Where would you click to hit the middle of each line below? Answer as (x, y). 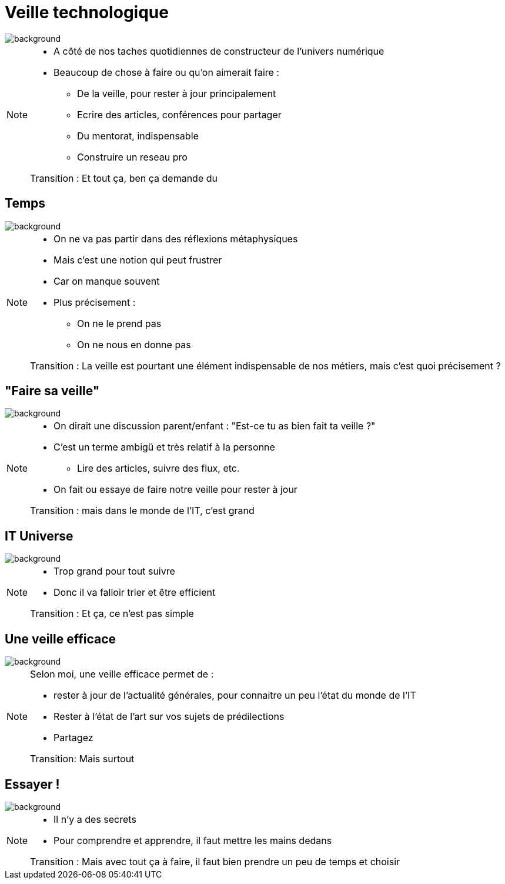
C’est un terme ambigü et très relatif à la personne (164, 447)
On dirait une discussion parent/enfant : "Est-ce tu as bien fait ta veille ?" (215, 426)
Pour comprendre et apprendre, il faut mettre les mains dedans (193, 840)
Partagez (73, 738)
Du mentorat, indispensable (138, 136)
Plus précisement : (95, 302)
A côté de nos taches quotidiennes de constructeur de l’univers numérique (219, 51)
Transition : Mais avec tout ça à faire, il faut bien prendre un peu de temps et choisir (215, 861)
